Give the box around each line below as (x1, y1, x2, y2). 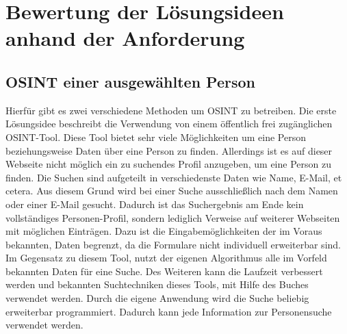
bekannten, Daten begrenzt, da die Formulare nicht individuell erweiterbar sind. (5, 237, 341, 251)
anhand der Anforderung (5, 24, 245, 52)
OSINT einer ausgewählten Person (5, 70, 255, 92)
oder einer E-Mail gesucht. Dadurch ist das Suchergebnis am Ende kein (5, 196, 304, 211)
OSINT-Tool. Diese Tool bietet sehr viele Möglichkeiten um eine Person (5, 129, 306, 144)
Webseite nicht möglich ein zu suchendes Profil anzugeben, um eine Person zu (5, 157, 331, 171)
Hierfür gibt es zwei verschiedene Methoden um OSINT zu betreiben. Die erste (5, 103, 337, 117)
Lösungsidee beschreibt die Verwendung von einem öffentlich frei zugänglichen (5, 116, 333, 131)
